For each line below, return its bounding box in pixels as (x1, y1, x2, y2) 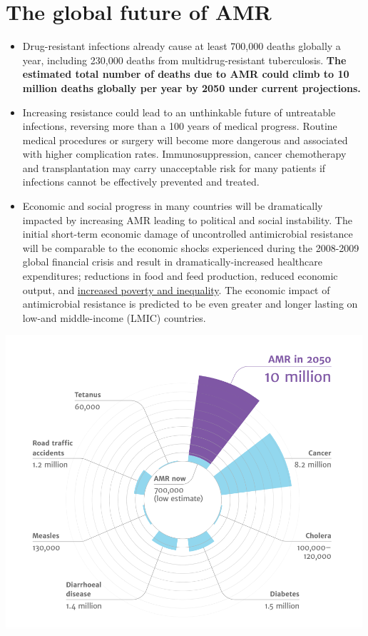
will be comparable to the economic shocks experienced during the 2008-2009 (22, 240, 359, 255)
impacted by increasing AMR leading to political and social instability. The (22, 212, 352, 227)
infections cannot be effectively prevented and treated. (22, 174, 260, 189)
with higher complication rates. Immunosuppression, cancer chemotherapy (22, 146, 347, 161)
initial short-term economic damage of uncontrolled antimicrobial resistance (22, 226, 353, 241)
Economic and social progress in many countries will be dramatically (22, 198, 323, 213)
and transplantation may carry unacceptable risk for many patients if (22, 160, 326, 175)
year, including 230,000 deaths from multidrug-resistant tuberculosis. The (22, 52, 347, 67)
